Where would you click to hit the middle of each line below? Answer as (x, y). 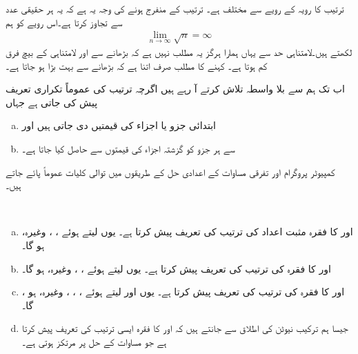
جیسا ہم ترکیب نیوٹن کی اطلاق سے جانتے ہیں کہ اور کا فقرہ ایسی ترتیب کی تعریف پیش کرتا (185, 328)
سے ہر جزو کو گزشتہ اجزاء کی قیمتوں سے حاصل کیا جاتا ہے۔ (128, 148)
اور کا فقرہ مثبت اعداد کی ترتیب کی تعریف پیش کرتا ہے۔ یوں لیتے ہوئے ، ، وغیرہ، (187, 232)
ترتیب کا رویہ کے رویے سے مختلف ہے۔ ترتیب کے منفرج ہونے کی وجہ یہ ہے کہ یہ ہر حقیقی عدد (175, 8)
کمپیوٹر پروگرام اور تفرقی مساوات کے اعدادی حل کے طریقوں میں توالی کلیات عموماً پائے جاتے (170, 171)
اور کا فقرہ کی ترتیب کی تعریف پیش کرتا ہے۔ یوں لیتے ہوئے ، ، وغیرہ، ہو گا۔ (176, 268)
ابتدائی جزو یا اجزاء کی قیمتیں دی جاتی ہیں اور (119, 125)
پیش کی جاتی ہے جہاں (52, 102)
